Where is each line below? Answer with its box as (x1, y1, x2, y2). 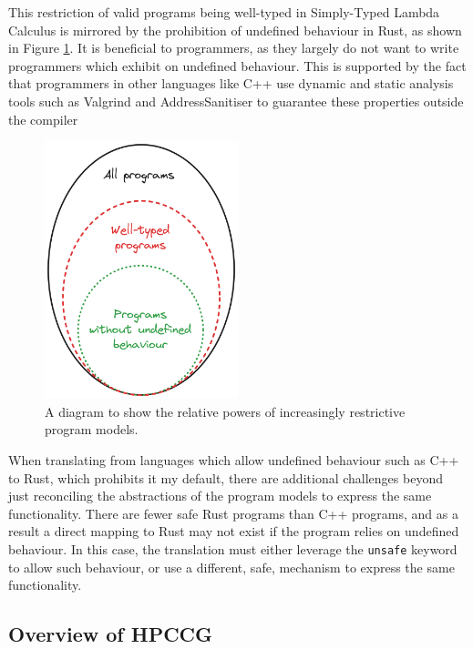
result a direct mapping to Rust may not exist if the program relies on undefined (8, 522, 459, 541)
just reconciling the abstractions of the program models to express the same (8, 486, 432, 505)
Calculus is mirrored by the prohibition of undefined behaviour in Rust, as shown (8, 20, 462, 39)
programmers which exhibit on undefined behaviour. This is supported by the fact (8, 56, 467, 75)
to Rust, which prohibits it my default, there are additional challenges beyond (8, 468, 443, 487)
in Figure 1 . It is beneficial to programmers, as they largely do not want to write (8, 38, 459, 57)
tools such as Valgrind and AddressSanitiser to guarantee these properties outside (8, 91, 464, 110)
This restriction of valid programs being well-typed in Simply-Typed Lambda (8, 3, 440, 21)
